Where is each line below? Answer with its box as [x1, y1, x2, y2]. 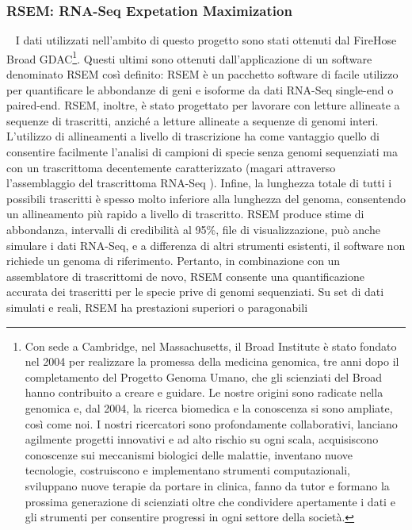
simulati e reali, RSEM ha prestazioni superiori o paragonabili [6, 298, 308, 315]
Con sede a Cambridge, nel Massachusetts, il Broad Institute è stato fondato [25, 337, 397, 354]
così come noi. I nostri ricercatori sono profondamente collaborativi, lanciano [25, 415, 398, 432]
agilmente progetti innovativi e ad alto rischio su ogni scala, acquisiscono [25, 431, 379, 447]
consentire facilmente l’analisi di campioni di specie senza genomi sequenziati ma [6, 144, 398, 160]
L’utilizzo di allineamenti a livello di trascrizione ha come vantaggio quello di [6, 128, 380, 144]
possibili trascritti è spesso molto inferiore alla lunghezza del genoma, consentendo [6, 190, 406, 206]
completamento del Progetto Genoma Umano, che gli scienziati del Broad [25, 368, 382, 385]
